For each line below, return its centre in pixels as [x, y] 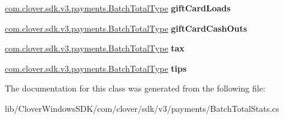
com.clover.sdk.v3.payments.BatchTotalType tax [95, 48]
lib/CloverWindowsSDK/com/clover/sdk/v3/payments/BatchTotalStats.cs [142, 108]
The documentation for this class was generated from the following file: [135, 88]
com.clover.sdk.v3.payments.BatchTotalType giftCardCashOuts [126, 28]
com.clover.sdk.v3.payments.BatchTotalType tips [96, 68]
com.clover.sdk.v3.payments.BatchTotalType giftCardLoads [118, 8]
